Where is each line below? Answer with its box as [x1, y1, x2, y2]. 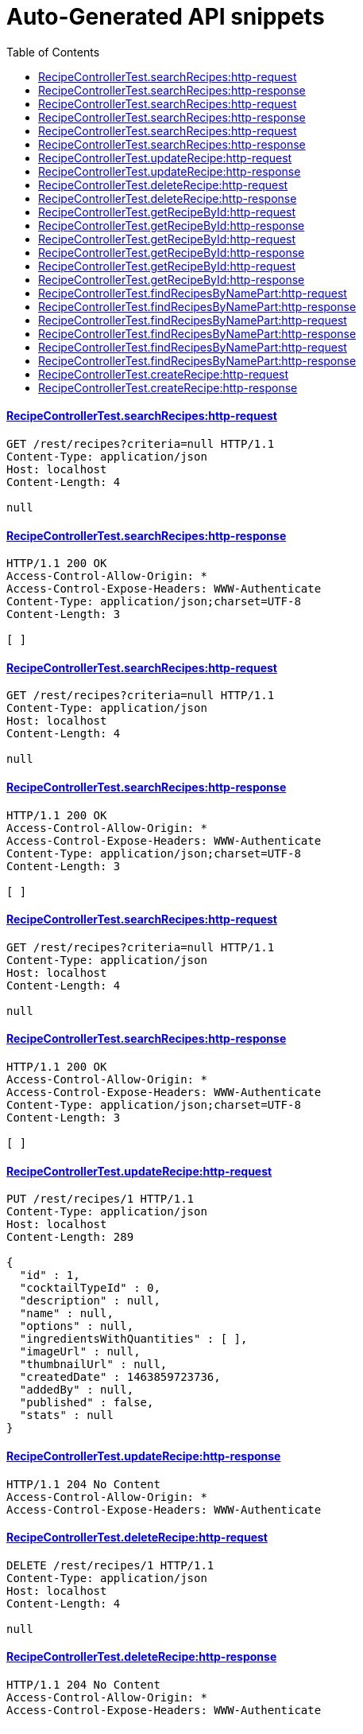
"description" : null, [19, 1294, 160, 1308]
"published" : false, [19, 1396, 154, 1409]
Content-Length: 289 [6, 1231, 134, 1244]
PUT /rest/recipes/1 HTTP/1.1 [6, 1192, 195, 1206]
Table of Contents [6, 45, 100, 59]
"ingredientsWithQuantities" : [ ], [19, 1332, 248, 1346]
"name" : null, [19, 1307, 114, 1320]
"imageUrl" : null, [19, 1345, 141, 1359]
